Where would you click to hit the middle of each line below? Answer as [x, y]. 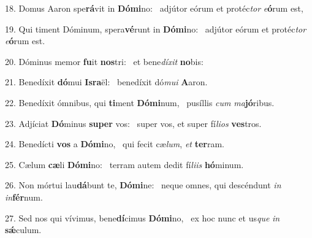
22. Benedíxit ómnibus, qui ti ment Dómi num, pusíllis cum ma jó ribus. [140, 102]
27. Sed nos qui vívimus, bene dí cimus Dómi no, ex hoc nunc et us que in [143, 217]
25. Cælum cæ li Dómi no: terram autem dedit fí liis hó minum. [124, 164]
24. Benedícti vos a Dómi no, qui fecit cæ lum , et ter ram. [115, 144]
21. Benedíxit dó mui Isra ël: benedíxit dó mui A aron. [106, 82]
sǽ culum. [23, 230]
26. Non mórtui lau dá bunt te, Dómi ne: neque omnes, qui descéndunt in [143, 185]
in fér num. [24, 197]
